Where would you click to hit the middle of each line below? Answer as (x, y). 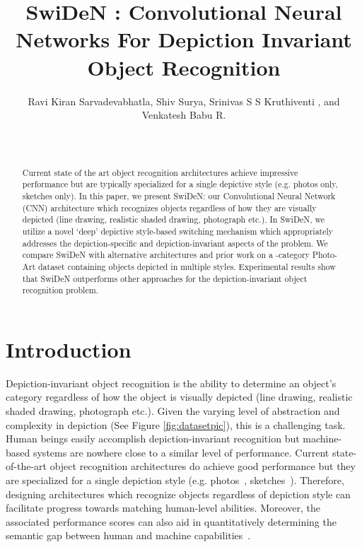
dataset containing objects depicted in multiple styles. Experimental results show (187, 266)
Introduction (69, 349)
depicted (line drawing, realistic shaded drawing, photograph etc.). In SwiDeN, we (173, 219)
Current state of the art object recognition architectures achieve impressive (160, 172)
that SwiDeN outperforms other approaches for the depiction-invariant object (165, 278)
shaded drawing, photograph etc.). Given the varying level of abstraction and (173, 411)
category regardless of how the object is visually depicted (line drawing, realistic (179, 397)
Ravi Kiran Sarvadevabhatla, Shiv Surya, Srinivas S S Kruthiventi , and (184, 101)
